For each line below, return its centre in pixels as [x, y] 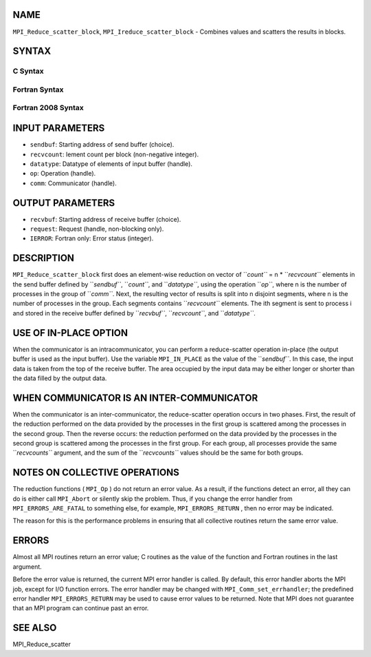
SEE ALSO [35, 628]
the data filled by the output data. [60, 378]
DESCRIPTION [44, 258]
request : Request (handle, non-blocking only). [97, 229]
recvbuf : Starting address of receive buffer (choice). [105, 219]
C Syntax [28, 71]
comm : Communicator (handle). [73, 183]
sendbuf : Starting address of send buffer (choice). [102, 145]
